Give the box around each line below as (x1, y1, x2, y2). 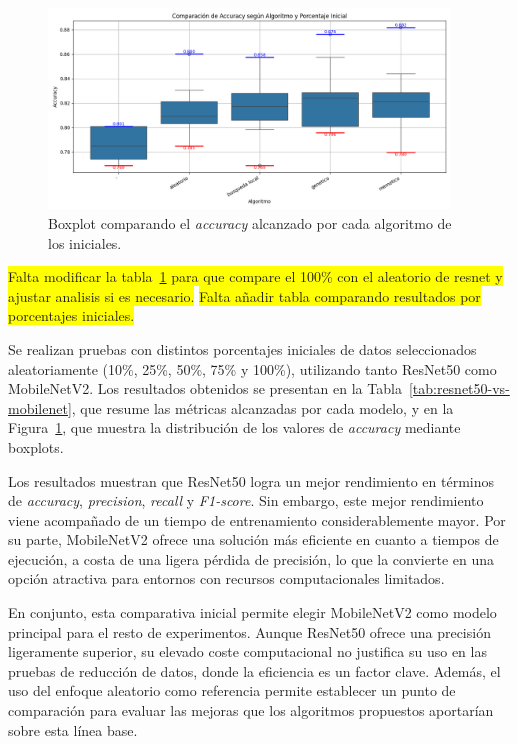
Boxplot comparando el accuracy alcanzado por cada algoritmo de (48, 212, 452, 233)
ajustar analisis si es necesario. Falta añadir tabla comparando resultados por (8, 285, 481, 306)
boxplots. (8, 436, 64, 457)
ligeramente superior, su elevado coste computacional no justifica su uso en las (8, 641, 487, 662)
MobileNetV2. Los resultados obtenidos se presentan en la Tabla (8, 378, 402, 399)
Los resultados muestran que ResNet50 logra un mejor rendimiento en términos (8, 470, 494, 491)
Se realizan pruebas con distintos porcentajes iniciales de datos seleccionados (8, 338, 477, 359)
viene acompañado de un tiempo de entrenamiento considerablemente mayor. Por (8, 509, 506, 530)
